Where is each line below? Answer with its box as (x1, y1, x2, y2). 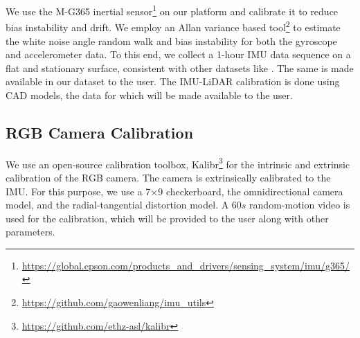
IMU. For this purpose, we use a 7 (6, 184, 151, 198)
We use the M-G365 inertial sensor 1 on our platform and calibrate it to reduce (6, 2, 339, 18)
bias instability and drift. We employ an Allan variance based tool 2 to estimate (6, 18, 341, 34)
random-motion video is (249, 197, 350, 212)
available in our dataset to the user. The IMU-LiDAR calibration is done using (6, 74, 340, 89)
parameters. (6, 224, 55, 239)
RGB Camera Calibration (6, 121, 194, 143)
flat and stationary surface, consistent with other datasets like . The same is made (6, 60, 354, 75)
